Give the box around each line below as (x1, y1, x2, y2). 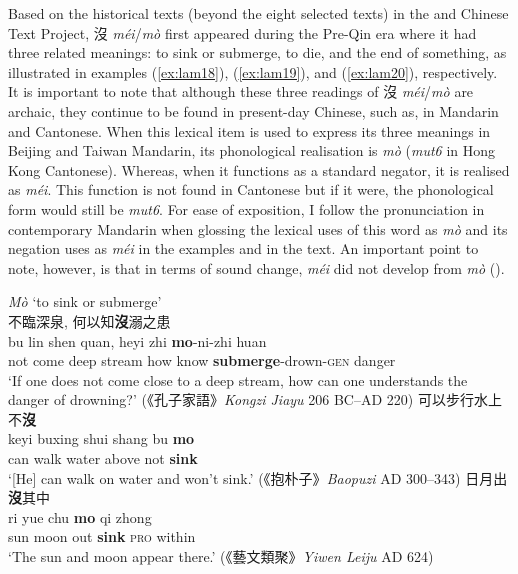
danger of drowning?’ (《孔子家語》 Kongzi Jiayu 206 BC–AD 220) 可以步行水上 (8, 389, 502, 410)
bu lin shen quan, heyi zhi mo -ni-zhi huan (8, 330, 267, 351)
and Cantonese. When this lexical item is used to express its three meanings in (8, 120, 491, 141)
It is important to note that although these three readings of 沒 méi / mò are (8, 81, 474, 102)
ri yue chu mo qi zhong (8, 506, 152, 527)
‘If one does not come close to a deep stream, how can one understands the (8, 369, 468, 390)
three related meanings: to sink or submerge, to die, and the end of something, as (8, 42, 507, 63)
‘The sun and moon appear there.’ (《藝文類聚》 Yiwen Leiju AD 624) (8, 546, 434, 567)
